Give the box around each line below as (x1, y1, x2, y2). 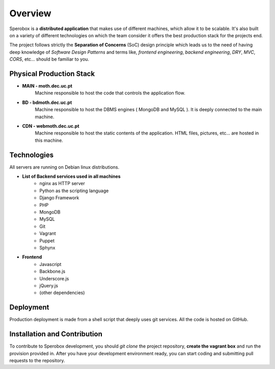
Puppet (39, 238, 55, 244)
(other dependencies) (39, 289, 85, 296)
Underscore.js (39, 275, 69, 281)
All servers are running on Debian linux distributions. (9, 164, 120, 170)
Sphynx (39, 245, 56, 251)
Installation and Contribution (9, 330, 103, 338)
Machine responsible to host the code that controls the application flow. (35, 90, 185, 96)
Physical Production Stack (9, 69, 95, 78)
